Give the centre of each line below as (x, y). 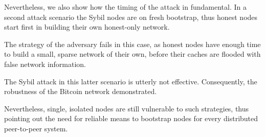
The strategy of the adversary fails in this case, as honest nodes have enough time (132, 44)
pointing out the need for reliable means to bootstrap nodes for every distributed (131, 118)
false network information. (45, 64)
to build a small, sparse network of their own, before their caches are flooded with (132, 54)
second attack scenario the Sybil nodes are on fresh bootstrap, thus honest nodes (131, 17)
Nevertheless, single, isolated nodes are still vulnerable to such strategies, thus (127, 108)
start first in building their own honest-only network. (87, 27)
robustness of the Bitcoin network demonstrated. (81, 91)
